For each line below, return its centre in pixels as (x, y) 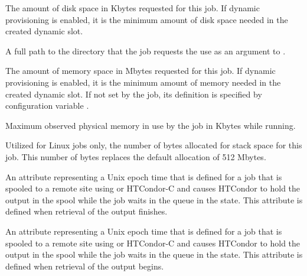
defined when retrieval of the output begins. (85, 266)
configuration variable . (47, 105)
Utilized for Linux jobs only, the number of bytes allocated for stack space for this (154, 145)
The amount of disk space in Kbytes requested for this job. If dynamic (133, 8)
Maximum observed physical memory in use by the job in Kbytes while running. (151, 125)
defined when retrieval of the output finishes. (86, 211)
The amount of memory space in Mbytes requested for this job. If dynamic (141, 71)
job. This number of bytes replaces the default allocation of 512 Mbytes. (136, 156)
